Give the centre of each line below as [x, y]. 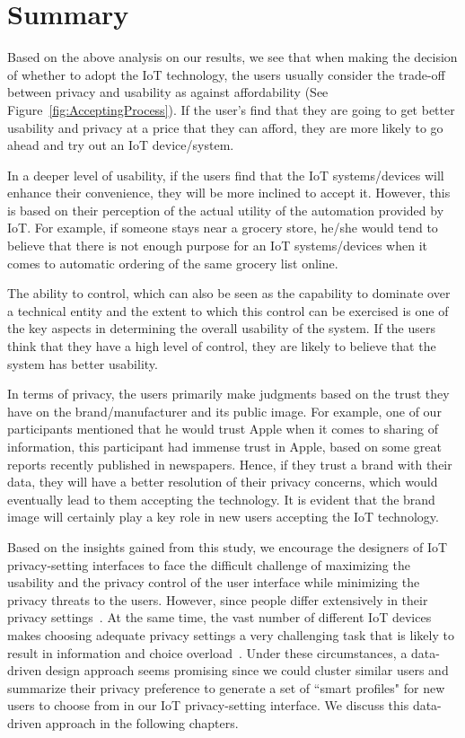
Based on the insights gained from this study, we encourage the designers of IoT [228, 546]
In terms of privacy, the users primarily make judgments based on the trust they [228, 394]
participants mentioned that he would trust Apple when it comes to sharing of [223, 429]
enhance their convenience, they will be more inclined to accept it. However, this [229, 193]
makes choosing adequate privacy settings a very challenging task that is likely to [231, 634]
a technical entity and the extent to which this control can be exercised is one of [228, 310]
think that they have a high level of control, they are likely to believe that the [222, 346]
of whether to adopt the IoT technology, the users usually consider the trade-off [226, 74]
